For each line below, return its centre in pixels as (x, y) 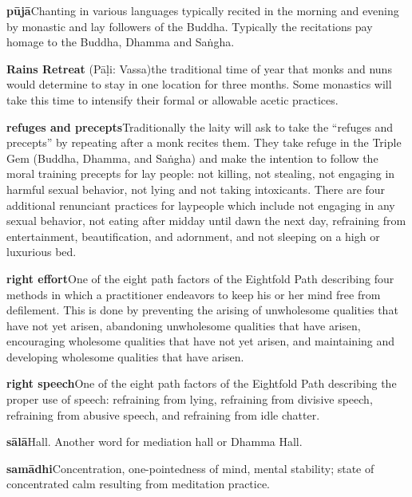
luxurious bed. (42, 252)
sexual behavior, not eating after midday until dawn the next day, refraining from (206, 221)
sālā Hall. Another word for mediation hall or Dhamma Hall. (154, 442)
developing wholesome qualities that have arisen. (125, 356)
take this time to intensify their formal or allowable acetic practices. (172, 99)
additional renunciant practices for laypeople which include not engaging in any (201, 205)
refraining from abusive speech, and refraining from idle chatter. (163, 414)
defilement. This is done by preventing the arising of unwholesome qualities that (202, 310)
